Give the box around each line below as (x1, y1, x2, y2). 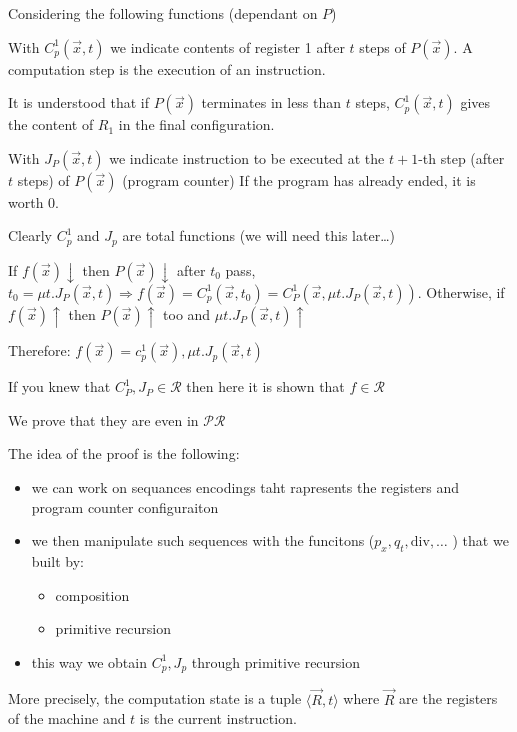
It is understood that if (8, 92, 149, 113)
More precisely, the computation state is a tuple (8, 688, 302, 709)
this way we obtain (31, 651, 147, 672)
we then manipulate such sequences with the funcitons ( (31, 530, 375, 551)
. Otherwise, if (417, 281, 505, 302)
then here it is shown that (186, 376, 345, 397)
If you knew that (8, 376, 111, 397)
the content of (8, 114, 94, 135)
